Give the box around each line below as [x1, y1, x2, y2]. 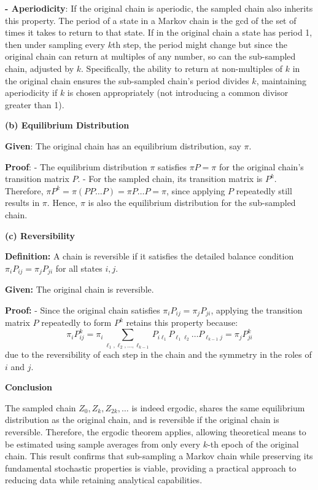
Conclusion [5, 381, 53, 393]
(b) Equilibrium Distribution [5, 119, 130, 132]
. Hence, [47, 196, 78, 209]
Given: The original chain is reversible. [5, 283, 154, 296]
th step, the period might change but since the [112, 38, 287, 50]
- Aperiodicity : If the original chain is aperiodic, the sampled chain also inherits [5, 2, 313, 14]
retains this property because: [126, 316, 238, 329]
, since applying [166, 184, 225, 197]
